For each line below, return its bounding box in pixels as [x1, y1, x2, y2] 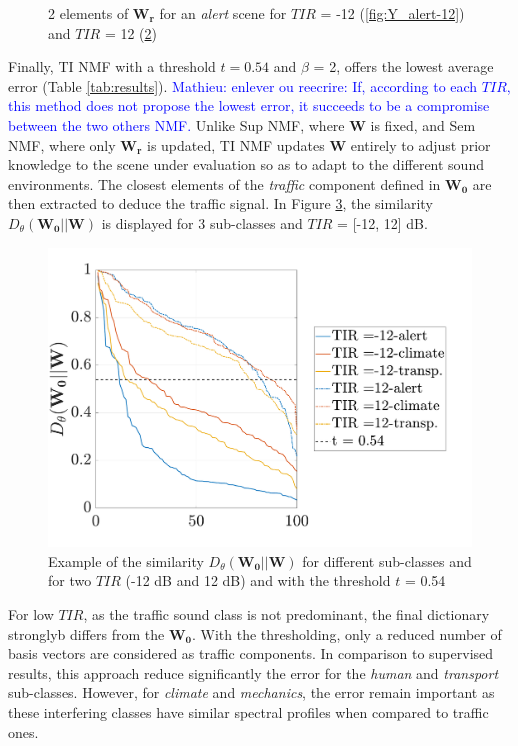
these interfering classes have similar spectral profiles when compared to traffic [8, 701, 489, 722]
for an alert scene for [159, 3, 287, 23]
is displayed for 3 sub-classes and [101, 212, 303, 233]
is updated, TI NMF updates [147, 134, 325, 155]
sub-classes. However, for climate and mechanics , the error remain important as [8, 682, 495, 703]
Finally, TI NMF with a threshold [8, 56, 216, 77]
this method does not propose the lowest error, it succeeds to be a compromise [8, 95, 490, 116]
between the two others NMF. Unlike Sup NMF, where [8, 114, 345, 135]
